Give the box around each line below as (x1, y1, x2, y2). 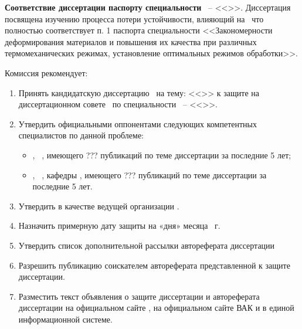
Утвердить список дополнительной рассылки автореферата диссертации (18, 239, 275, 251)
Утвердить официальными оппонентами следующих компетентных (18, 117, 257, 130)
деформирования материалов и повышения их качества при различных (5, 35, 257, 48)
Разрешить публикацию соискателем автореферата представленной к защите (18, 259, 290, 271)
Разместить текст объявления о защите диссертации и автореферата (18, 290, 260, 302)
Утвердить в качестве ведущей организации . (18, 199, 179, 212)
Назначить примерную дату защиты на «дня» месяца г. (18, 219, 220, 232)
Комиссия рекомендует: (5, 66, 88, 79)
